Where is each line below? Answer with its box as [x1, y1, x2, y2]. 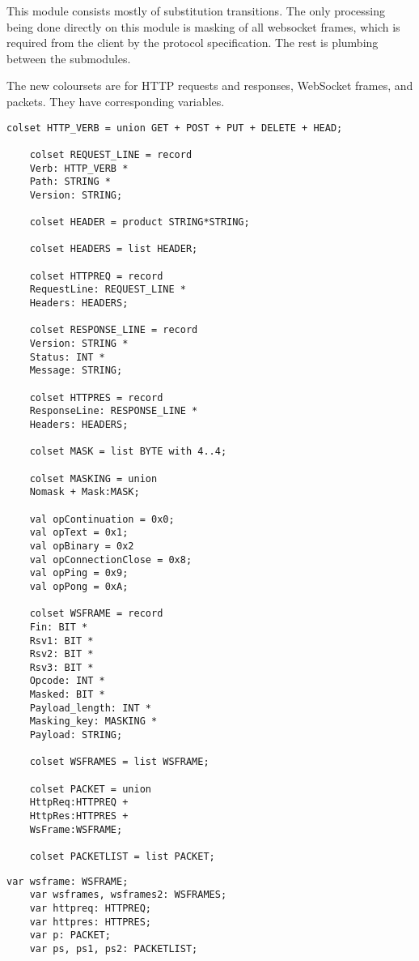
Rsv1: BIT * [29, 634, 94, 647]
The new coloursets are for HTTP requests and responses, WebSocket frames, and [6, 77, 413, 94]
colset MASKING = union [29, 472, 158, 485]
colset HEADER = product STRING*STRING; [29, 216, 250, 229]
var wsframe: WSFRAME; [6, 875, 129, 887]
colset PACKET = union [29, 783, 151, 795]
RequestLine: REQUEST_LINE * [29, 284, 186, 296]
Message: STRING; [29, 365, 123, 377]
